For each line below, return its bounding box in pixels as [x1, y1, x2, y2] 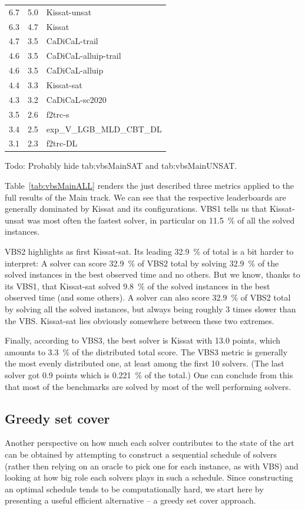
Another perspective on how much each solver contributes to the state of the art [5, 436, 294, 449]
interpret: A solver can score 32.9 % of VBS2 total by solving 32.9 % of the [5, 256, 279, 269]
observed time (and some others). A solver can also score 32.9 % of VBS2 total [5, 291, 291, 304]
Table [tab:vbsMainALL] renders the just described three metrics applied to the [5, 179, 294, 192]
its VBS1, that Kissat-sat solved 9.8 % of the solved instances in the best [5, 279, 270, 292]
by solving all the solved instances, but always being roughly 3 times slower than [5, 302, 296, 315]
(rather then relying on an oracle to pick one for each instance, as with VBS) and [5, 459, 299, 472]
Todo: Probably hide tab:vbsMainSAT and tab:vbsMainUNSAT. [5, 159, 237, 172]
